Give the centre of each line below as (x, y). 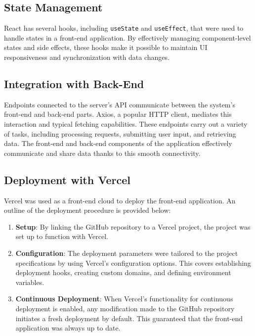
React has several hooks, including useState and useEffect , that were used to (124, 28)
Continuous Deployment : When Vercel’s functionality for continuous (124, 299)
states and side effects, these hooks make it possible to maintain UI (106, 47)
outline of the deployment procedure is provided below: (87, 210)
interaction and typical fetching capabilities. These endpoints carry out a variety (126, 124)
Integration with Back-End (74, 84)
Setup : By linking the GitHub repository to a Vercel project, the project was (133, 226)
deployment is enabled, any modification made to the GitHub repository (125, 308)
